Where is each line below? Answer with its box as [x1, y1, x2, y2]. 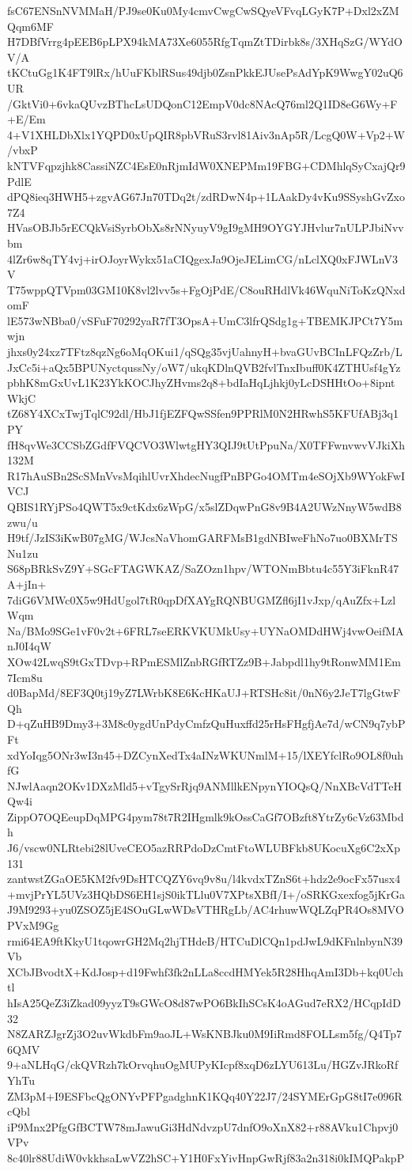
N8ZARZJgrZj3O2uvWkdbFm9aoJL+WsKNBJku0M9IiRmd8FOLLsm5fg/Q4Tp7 [7, 1025, 403, 1042]
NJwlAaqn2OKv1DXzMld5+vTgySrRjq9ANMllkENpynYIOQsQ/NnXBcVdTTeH [7, 777, 402, 794]
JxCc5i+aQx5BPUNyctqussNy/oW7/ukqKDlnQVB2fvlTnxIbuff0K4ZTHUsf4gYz [7, 358, 401, 375]
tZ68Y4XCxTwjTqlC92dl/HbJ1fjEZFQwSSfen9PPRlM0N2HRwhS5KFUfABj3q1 [7, 405, 399, 422]
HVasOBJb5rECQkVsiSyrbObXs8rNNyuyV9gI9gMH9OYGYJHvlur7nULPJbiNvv [7, 219, 404, 236]
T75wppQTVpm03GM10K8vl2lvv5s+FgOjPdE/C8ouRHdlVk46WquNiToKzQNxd [7, 281, 406, 297]
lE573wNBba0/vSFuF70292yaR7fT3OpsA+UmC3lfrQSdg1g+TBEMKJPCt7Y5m [7, 312, 403, 328]
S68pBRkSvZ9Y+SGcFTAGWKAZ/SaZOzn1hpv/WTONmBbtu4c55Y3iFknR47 [7, 560, 399, 577]
